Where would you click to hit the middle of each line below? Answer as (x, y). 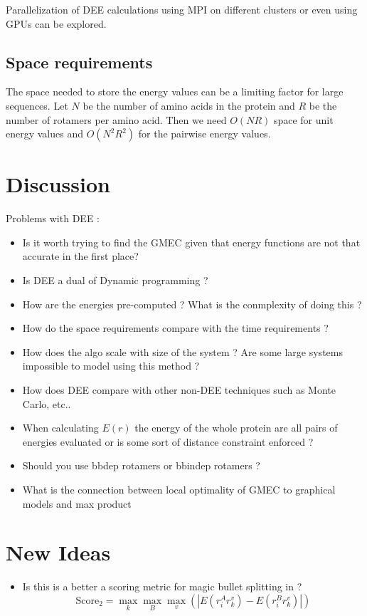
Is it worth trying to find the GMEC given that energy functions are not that (191, 242)
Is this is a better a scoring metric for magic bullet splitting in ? (162, 586)
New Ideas (58, 552)
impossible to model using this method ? (111, 366)
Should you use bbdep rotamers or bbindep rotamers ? (141, 465)
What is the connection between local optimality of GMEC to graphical (179, 490)
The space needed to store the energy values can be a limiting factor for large (175, 92)
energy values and (45, 134)
